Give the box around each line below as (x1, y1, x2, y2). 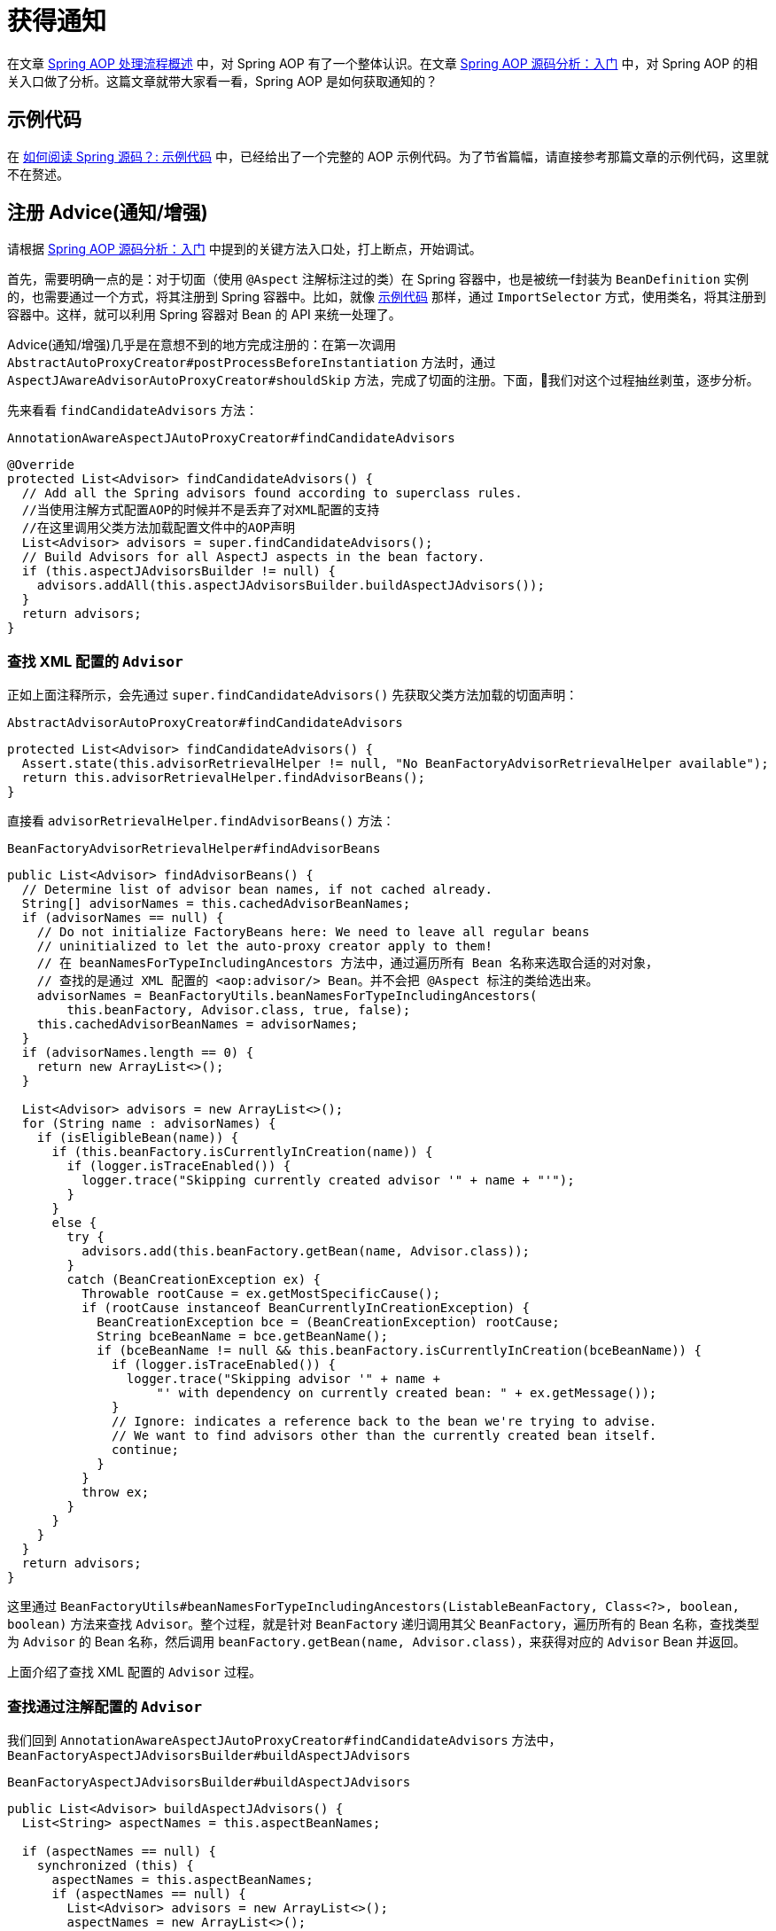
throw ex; (81, 1485, 150, 1500)
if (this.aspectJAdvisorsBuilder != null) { (21, 564, 336, 579)
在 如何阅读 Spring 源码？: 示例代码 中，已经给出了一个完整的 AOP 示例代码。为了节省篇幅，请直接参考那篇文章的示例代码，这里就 (7, 148, 769, 164)
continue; (112, 1442, 179, 1458)
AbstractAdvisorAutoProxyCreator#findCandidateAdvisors (7, 715, 403, 731)
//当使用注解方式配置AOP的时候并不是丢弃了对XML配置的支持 (21, 503, 380, 518)
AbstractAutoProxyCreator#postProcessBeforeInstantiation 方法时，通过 (7, 355, 496, 371)
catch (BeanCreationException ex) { (66, 1272, 322, 1287)
